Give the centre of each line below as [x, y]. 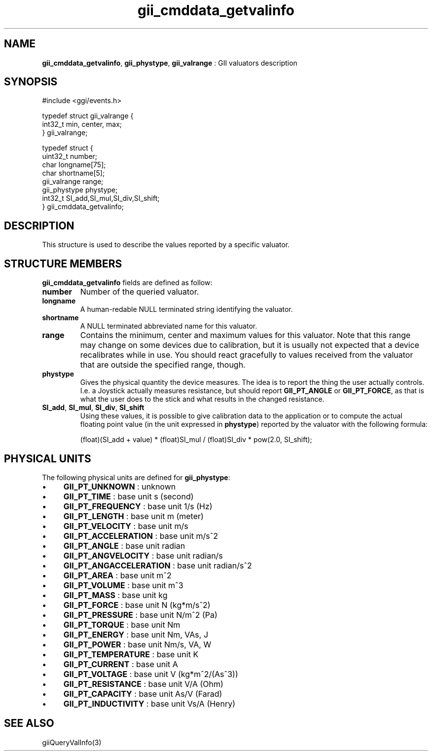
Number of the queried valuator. [140, 292]
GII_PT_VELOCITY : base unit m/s [126, 526]
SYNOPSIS [31, 82]
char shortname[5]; [73, 173]
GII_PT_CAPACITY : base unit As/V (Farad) [143, 694]
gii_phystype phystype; [80, 190]
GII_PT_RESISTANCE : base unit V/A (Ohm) [143, 684]
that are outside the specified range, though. [163, 365]
